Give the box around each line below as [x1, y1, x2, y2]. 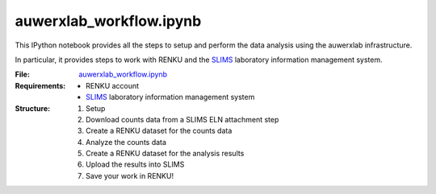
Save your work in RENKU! [86, 171, 174, 180]
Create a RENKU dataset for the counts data [86, 126, 233, 136]
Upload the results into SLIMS [86, 159, 185, 169]
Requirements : [15, 80, 66, 90]
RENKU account [86, 80, 140, 90]
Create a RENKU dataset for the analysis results [86, 149, 245, 159]
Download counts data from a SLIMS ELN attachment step [86, 114, 279, 124]
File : [15, 69, 30, 80]
